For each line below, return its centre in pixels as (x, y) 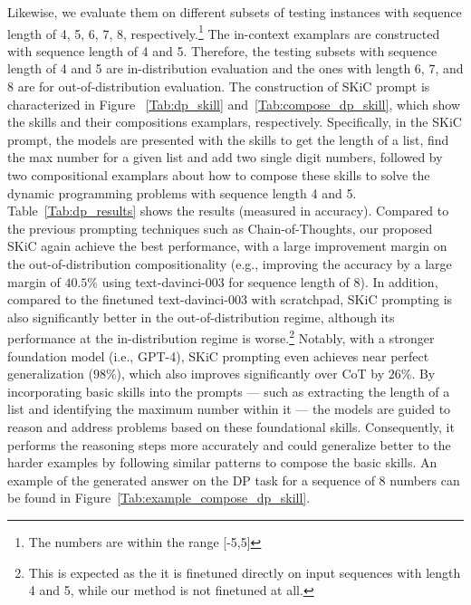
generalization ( (50, 374)
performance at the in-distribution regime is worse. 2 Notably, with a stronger (221, 336)
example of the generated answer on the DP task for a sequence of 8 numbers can (234, 480)
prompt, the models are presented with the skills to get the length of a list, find (228, 139)
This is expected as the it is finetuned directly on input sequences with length (245, 572)
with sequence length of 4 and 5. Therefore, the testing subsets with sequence (222, 50)
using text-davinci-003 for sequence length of (226, 281)
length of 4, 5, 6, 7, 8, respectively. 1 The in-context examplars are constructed (224, 32)
